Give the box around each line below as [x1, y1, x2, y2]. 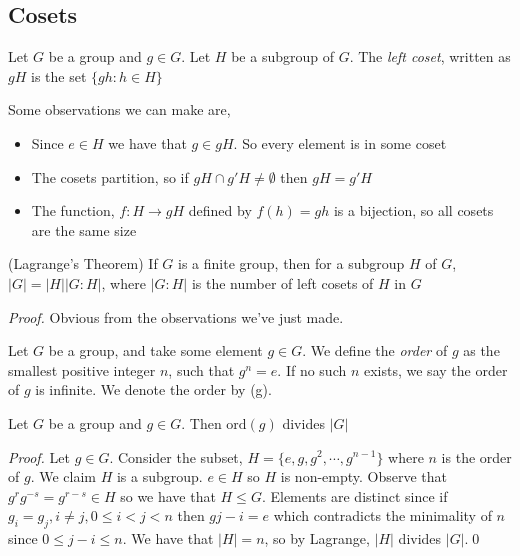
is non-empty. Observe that [280, 466, 448, 487]
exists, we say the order [363, 359, 508, 380]
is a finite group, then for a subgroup [178, 253, 405, 274]
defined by [188, 200, 252, 221]
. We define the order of [302, 340, 448, 361]
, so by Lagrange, [264, 528, 370, 549]
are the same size [31, 219, 137, 240]
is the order [441, 446, 512, 467]
